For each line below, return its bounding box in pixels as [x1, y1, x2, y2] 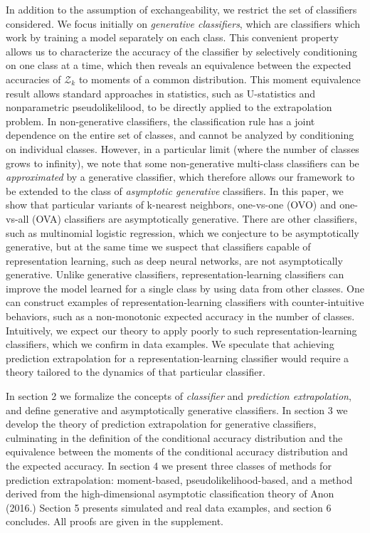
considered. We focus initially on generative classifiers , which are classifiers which [6, 16, 360, 31]
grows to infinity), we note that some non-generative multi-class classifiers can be [6, 155, 359, 170]
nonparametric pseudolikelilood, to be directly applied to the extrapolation [6, 100, 332, 115]
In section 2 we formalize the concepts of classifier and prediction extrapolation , [6, 389, 351, 403]
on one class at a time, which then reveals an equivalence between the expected [6, 58, 351, 73]
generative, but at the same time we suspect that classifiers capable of [6, 239, 311, 254]
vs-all [6, 211, 29, 226]
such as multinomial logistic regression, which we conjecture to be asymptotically [6, 225, 359, 240]
